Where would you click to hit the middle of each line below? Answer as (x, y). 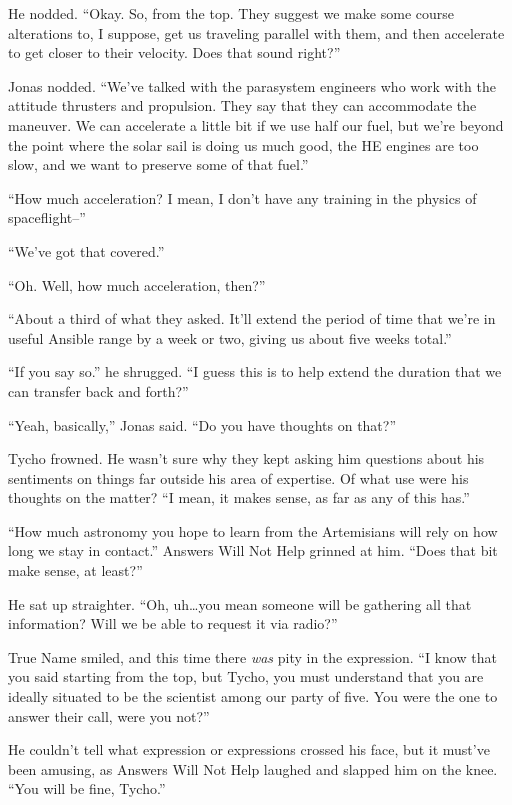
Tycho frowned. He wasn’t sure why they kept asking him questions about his (246, 458)
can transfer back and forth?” (98, 390)
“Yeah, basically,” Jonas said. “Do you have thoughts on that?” (202, 424)
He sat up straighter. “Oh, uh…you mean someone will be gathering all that (240, 603)
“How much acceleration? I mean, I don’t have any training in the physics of (242, 197)
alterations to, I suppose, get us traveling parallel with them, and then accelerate (256, 32)
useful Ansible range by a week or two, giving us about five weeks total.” (230, 337)
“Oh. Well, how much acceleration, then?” (137, 284)
